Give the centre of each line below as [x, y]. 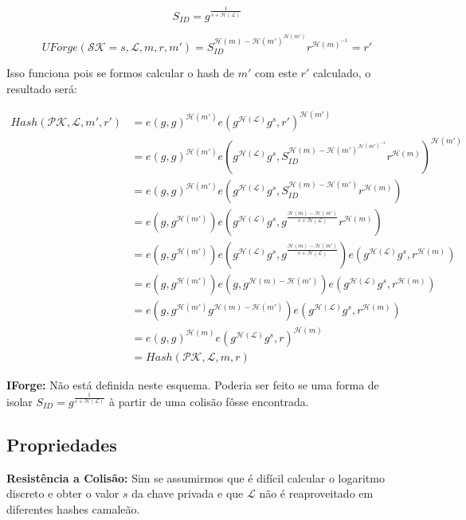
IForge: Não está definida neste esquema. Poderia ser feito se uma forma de [193, 384]
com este [276, 72]
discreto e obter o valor [63, 493]
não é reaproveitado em [316, 493]
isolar [20, 401]
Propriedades [62, 444]
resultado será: [42, 88]
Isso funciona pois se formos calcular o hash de [120, 72]
